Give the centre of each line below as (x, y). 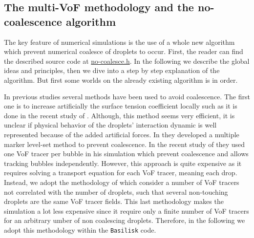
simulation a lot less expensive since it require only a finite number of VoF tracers (127, 211)
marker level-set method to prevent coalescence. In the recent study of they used (125, 144)
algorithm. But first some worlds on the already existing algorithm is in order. (121, 80)
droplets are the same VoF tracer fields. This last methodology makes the (114, 201)
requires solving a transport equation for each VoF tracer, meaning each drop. (121, 173)
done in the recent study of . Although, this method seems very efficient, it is (119, 115)
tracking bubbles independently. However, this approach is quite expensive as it (123, 163)
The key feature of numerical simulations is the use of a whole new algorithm (119, 42)
